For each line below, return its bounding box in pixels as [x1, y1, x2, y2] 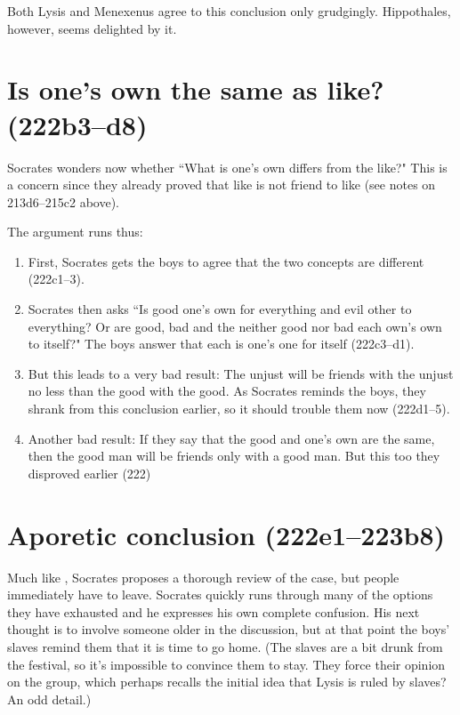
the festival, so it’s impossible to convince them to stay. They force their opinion [7, 655, 446, 673]
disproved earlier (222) [28, 463, 151, 482]
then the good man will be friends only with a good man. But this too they [28, 446, 440, 465]
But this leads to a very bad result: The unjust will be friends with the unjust [28, 364, 454, 382]
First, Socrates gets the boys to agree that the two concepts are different [28, 252, 424, 270]
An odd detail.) [7, 689, 92, 708]
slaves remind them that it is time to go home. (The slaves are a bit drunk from [7, 637, 443, 655]
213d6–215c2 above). [7, 192, 119, 211]
